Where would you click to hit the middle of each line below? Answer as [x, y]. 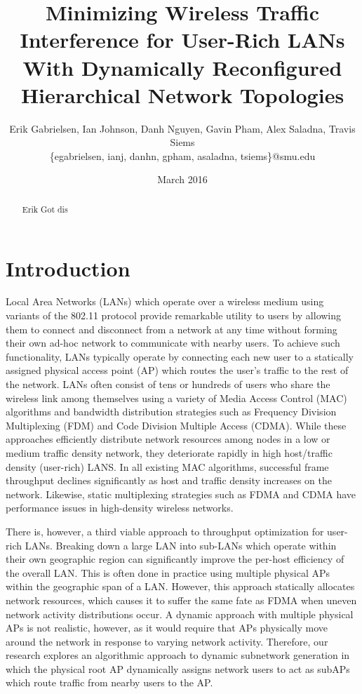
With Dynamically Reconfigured [182, 67]
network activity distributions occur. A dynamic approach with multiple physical [180, 614]
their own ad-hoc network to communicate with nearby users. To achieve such [173, 343]
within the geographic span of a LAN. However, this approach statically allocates [180, 586]
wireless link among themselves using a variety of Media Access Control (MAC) [176, 398]
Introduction [68, 268]
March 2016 [182, 179]
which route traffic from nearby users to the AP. [109, 682]
